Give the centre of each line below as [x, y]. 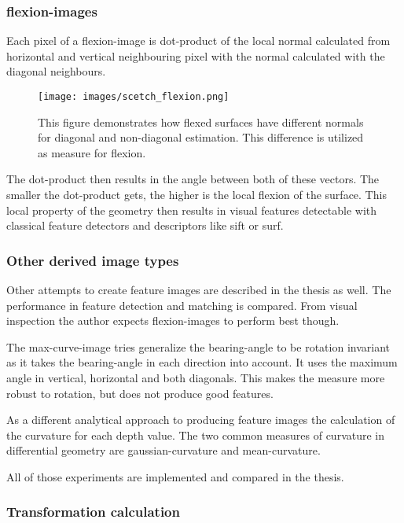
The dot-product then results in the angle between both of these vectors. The [193, 179]
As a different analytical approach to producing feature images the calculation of [201, 420]
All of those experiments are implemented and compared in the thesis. [175, 476]
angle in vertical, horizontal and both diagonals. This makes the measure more [196, 378]
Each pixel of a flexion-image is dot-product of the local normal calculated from [198, 41]
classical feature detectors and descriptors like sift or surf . [145, 225]
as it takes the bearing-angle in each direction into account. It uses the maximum [202, 362]
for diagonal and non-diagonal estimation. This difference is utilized [201, 137]
